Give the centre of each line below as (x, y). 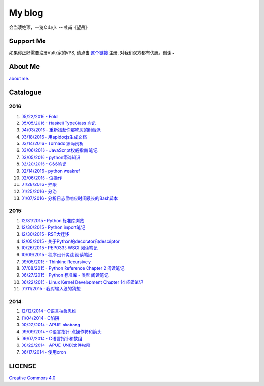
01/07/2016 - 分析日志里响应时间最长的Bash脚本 (70, 198)
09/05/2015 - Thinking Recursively (56, 262)
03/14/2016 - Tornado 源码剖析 (53, 143)
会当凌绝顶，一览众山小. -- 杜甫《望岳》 (49, 27)
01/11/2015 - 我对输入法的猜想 (51, 289)
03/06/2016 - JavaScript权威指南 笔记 (59, 150)
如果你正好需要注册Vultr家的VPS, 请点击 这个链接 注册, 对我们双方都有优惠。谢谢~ (92, 53)
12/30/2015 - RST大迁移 (45, 234)
